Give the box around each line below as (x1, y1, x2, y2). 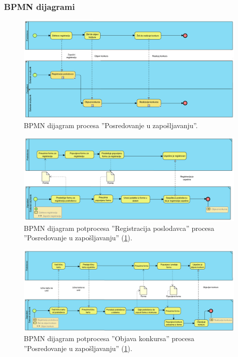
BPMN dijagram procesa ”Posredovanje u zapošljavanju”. (24, 120, 198, 131)
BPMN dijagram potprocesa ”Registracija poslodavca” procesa (24, 222, 215, 233)
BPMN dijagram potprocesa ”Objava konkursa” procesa (24, 333, 194, 344)
